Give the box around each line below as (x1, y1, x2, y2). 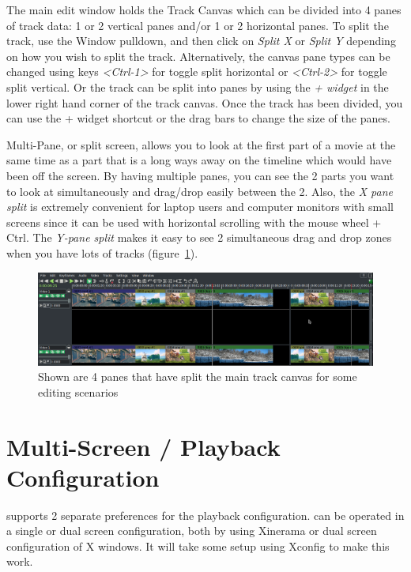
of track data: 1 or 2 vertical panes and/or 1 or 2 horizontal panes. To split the (6, 17, 389, 33)
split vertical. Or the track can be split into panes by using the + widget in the (6, 78, 389, 95)
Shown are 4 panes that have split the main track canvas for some (38, 368, 357, 385)
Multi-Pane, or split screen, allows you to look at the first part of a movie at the (6, 136, 396, 152)
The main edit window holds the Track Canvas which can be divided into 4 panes (6, 2, 402, 17)
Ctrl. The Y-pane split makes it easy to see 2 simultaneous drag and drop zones (6, 229, 392, 246)
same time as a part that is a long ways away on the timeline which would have (6, 152, 392, 168)
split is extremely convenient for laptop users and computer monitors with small (6, 198, 394, 215)
